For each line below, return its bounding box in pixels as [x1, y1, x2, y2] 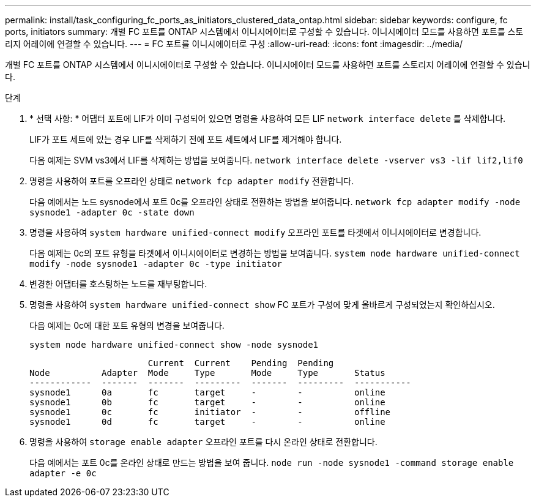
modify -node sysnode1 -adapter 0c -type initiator [29, 259, 283, 269]
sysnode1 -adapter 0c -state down [29, 208, 195, 217]
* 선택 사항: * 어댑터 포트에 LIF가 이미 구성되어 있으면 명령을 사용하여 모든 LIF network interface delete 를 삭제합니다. [29, 113, 506, 124]
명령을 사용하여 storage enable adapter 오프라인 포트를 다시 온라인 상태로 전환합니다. [29, 436, 378, 447]
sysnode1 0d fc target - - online [29, 417, 385, 427]
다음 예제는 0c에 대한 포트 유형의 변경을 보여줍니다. [29, 320, 225, 331]
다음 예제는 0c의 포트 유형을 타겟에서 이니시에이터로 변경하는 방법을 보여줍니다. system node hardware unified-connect [29, 248, 520, 258]
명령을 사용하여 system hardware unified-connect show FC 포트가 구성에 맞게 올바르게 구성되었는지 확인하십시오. [29, 299, 495, 310]
